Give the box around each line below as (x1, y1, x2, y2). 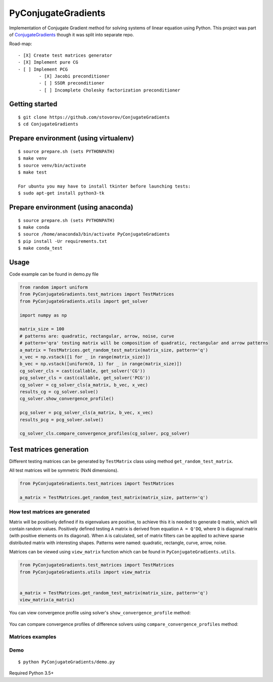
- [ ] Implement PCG (18, 66, 68, 72)
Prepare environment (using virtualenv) (9, 134, 134, 143)
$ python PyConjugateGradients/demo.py (18, 659, 115, 665)
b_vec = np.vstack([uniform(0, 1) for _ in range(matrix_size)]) (19, 361, 182, 367)
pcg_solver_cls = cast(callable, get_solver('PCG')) (19, 375, 151, 381)
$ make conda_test (18, 245, 63, 251)
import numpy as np (19, 312, 67, 318)
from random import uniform (19, 285, 88, 291)
